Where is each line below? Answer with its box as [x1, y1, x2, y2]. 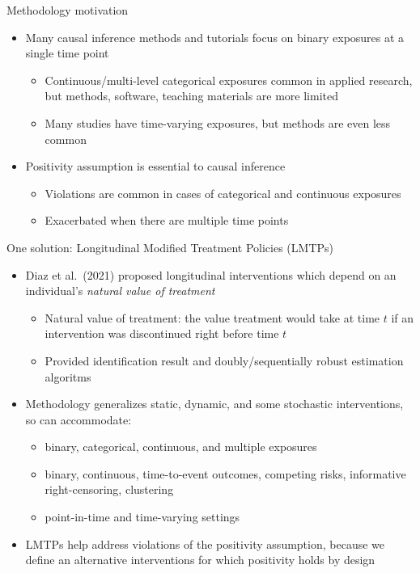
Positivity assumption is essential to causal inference [25, 158, 286, 175]
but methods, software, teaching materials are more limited [45, 87, 339, 104]
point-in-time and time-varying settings [45, 508, 240, 525]
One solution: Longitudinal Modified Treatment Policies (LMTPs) [6, 238, 333, 255]
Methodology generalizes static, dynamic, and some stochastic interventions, [25, 395, 404, 412]
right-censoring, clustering [45, 481, 174, 498]
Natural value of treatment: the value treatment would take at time [45, 309, 380, 326]
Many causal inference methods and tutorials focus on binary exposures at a [25, 28, 405, 45]
